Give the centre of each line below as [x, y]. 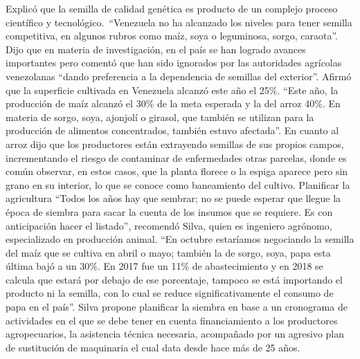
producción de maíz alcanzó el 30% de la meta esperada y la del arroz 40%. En [173, 103]
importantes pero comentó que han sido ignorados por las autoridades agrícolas [174, 63]
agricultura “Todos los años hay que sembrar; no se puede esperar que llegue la [173, 198]
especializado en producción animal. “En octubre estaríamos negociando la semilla [180, 239]
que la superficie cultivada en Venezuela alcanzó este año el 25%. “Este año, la [172, 90]
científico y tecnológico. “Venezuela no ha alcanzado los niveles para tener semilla [179, 22]
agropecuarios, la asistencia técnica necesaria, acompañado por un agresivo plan [175, 334]
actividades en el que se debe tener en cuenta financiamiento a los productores [172, 320]
